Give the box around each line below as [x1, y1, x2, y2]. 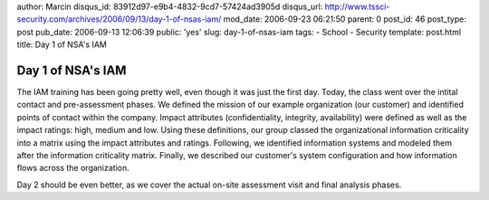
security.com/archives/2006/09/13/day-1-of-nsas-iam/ [16, 14, 222, 24]
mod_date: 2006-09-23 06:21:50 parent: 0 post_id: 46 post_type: [223, 14, 466, 24]
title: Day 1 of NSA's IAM [16, 39, 108, 50]
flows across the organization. [16, 163, 130, 174]
